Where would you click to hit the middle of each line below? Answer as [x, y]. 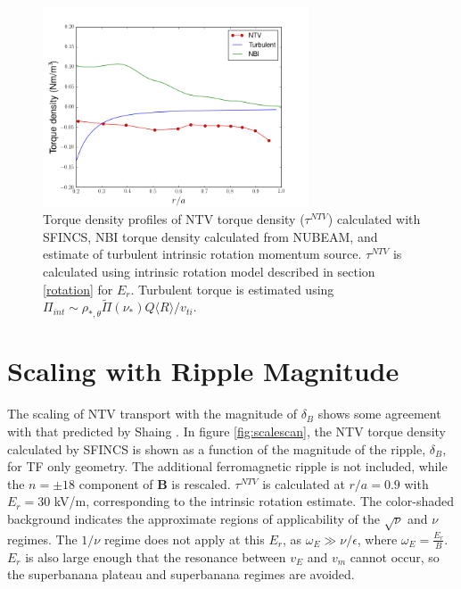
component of [116, 483]
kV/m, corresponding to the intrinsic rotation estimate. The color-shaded [254, 501]
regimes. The [42, 539]
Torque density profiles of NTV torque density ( [174, 219]
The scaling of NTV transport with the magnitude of [152, 414]
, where [377, 539]
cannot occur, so [395, 556]
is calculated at [304, 483]
